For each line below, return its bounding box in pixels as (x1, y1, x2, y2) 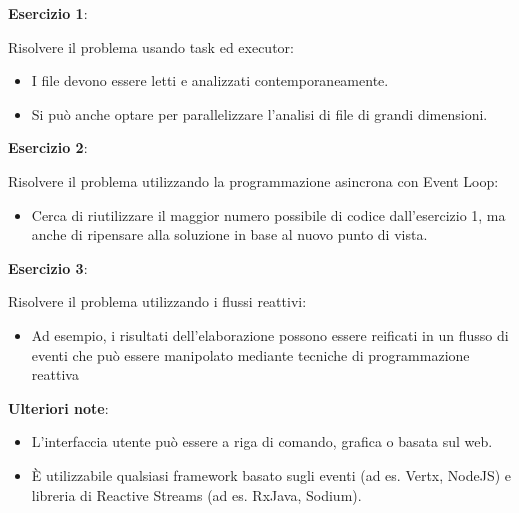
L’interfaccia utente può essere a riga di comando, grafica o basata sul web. (31, 431, 493, 452)
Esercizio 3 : (8, 257, 88, 278)
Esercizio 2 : (8, 137, 88, 158)
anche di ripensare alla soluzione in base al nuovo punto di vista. (31, 224, 428, 245)
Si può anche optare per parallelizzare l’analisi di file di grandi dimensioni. (31, 103, 488, 124)
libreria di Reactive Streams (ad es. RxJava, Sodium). (31, 484, 362, 505)
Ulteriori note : (8, 397, 109, 418)
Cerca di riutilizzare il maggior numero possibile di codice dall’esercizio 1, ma (31, 204, 506, 225)
